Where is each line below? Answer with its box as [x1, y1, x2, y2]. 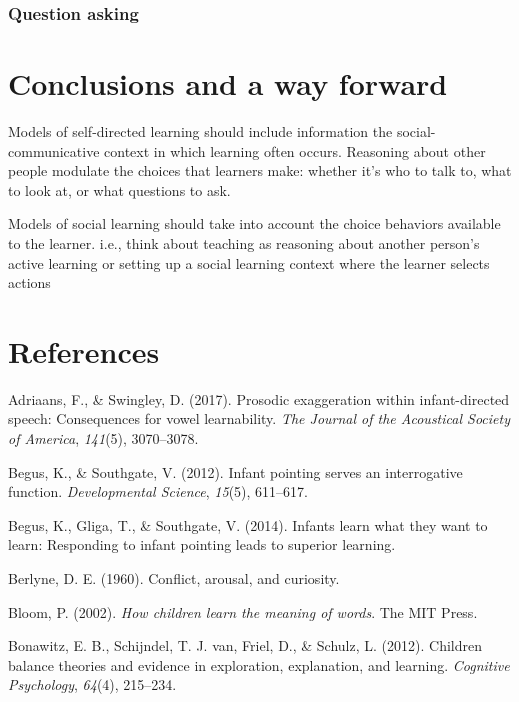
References [8, 330, 160, 371]
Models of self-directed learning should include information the [8, 120, 393, 141]
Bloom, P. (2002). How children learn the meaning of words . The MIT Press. [8, 601, 478, 622]
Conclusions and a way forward [8, 63, 448, 104]
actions [8, 272, 51, 293]
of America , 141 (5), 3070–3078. [8, 428, 199, 449]
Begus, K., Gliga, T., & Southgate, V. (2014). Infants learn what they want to [8, 514, 488, 535]
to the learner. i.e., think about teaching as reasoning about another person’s [8, 232, 480, 253]
